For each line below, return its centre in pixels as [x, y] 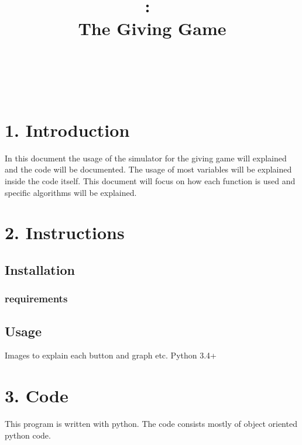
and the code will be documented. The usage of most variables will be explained [148, 169]
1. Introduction [67, 130]
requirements [36, 299]
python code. [28, 435]
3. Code [37, 396]
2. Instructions [65, 232]
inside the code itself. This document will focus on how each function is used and [150, 181]
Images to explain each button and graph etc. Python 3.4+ [111, 355]
